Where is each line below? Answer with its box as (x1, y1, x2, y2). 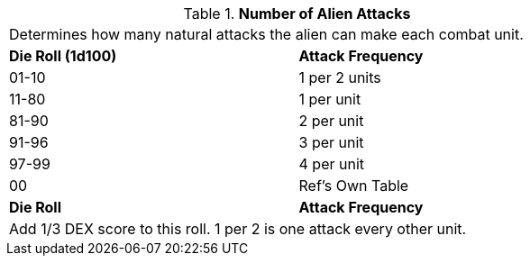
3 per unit (298, 133, 364, 151)
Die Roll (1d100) (9, 47, 117, 65)
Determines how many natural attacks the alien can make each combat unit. (9, 25, 524, 43)
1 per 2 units (298, 68, 381, 86)
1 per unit (298, 90, 361, 108)
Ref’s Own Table (298, 177, 409, 195)
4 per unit (298, 155, 365, 173)
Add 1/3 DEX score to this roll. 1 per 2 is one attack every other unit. (9, 220, 467, 238)
